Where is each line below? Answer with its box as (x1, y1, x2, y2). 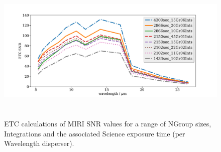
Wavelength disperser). (4, 138, 74, 148)
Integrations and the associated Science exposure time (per (4, 128, 185, 138)
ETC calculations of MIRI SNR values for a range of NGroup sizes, (4, 118, 211, 129)
